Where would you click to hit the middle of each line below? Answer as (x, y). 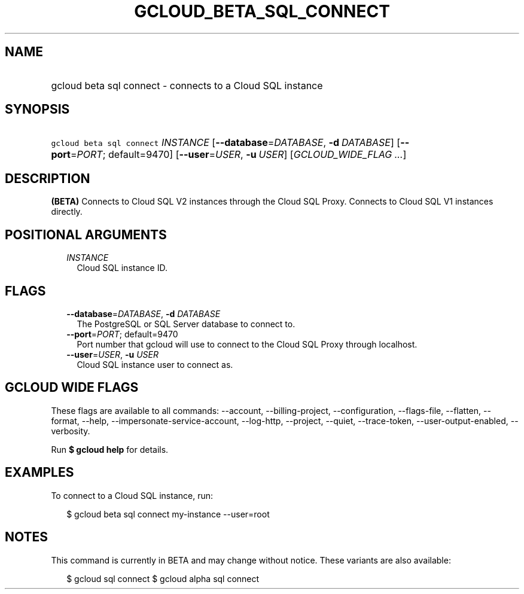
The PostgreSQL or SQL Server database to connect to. (186, 324)
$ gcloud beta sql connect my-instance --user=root (168, 514)
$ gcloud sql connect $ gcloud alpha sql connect (163, 578)
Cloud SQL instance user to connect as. (155, 364)
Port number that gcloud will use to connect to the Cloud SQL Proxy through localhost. (247, 344)
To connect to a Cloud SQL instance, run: (132, 495)
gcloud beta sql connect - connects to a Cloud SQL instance (187, 85)
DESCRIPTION (48, 178)
